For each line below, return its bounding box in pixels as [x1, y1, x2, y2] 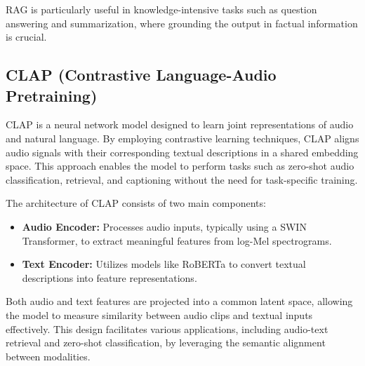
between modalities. [6, 348, 91, 363]
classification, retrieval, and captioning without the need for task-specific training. [6, 172, 358, 187]
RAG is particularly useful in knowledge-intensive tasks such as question [6, 2, 317, 16]
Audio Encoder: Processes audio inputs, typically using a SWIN [22, 219, 307, 233]
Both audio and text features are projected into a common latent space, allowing [6, 294, 353, 309]
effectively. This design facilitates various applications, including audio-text [6, 321, 328, 336]
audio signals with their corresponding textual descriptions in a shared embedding [6, 144, 359, 159]
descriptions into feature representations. [22, 270, 197, 285]
